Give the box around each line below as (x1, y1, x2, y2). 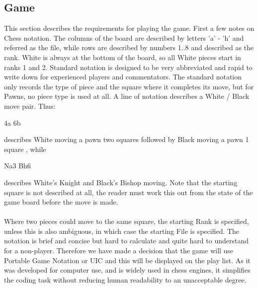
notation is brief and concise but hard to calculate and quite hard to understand (4, 235, 249, 246)
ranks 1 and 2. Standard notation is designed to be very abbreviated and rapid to (4, 62, 253, 72)
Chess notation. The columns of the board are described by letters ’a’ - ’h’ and (4, 32, 244, 43)
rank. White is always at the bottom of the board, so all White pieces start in (4, 52, 241, 62)
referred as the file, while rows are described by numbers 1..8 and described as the (4, 42, 254, 53)
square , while (4, 144, 46, 154)
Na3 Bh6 (4, 160, 31, 171)
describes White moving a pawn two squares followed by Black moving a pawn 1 (4, 134, 249, 144)
